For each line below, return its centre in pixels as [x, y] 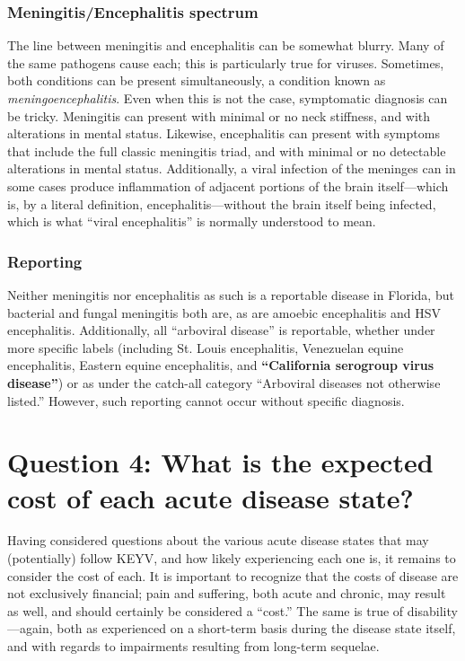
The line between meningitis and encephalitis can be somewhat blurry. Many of [226, 45]
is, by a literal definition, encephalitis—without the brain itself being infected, [222, 203]
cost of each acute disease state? [211, 497]
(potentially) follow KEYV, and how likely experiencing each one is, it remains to [232, 558]
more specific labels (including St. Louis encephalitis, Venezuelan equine [206, 347]
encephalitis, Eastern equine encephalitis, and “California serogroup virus [221, 365]
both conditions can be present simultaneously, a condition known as [197, 80]
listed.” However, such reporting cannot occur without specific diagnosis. [206, 400]
